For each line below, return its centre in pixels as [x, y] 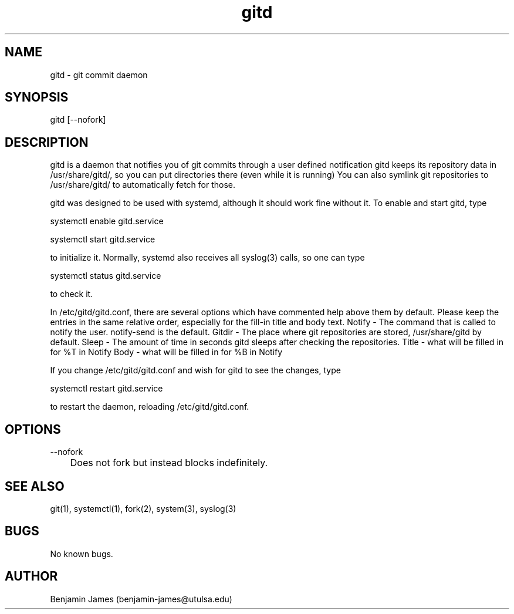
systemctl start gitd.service [103, 239]
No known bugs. [82, 554]
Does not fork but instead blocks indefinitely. [169, 463]
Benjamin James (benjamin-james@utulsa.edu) [141, 599]
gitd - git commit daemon [99, 75]
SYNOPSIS [37, 97]
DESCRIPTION [47, 142]
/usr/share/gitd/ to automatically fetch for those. [143, 185]
